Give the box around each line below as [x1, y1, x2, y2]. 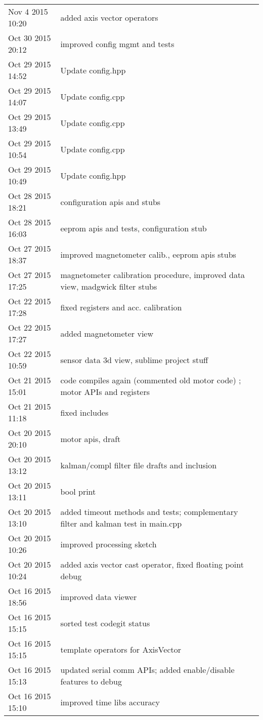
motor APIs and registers [60, 386, 150, 397]
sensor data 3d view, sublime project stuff [60, 353, 208, 366]
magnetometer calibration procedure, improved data [60, 269, 245, 281]
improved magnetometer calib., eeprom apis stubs [60, 248, 236, 260]
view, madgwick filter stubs [60, 281, 157, 292]
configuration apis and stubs [60, 195, 161, 208]
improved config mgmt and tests [60, 37, 174, 50]
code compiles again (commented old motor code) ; [60, 374, 241, 386]
